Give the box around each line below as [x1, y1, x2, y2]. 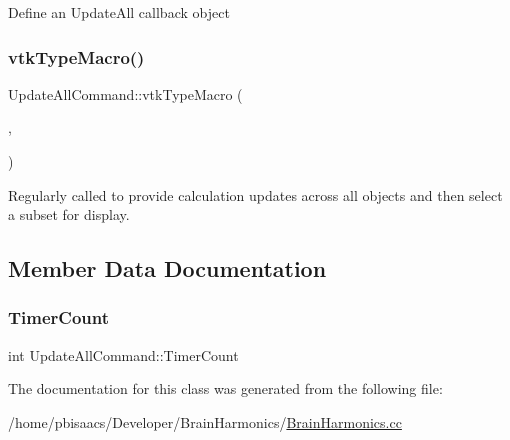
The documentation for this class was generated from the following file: [8, 378, 443, 399]
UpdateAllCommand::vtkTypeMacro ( [8, 83, 243, 104]
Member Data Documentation [8, 253, 327, 284]
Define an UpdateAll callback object [8, 2, 230, 22]
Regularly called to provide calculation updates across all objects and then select [8, 184, 503, 205]
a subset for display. [8, 204, 130, 225]
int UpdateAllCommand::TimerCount [8, 344, 239, 365]
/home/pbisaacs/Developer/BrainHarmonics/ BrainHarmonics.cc [8, 411, 402, 432]
